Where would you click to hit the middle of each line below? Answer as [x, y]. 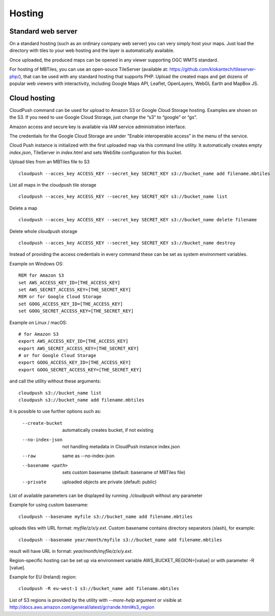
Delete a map [23, 208]
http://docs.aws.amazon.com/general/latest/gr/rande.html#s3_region [82, 607]
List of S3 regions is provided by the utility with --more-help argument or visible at [96, 600]
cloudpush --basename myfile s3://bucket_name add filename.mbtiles [105, 517]
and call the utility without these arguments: [55, 381]
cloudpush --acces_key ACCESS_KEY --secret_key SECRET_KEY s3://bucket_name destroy [127, 243]
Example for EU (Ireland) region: [43, 577]
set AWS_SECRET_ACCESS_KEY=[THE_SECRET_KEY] [75, 289]
